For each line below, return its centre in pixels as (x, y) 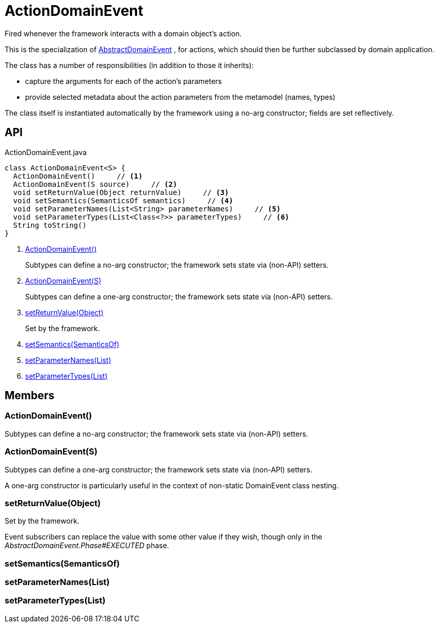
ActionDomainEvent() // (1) (78, 176)
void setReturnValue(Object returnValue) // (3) (121, 192)
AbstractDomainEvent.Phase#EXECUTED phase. (87, 546)
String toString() (50, 225)
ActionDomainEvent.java (46, 152)
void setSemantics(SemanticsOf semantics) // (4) (123, 200)
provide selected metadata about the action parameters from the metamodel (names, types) (180, 97)
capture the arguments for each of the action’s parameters (124, 81)
